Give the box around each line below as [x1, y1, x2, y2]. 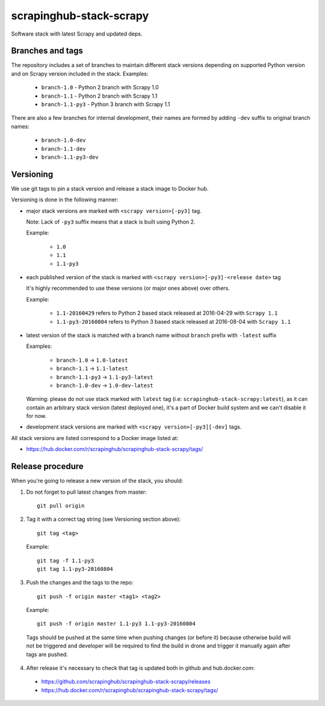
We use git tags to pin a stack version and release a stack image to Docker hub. [11, 184, 209, 192]
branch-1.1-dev [41, 145, 87, 152]
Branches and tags [11, 46, 84, 56]
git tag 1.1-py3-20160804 [37, 566, 114, 572]
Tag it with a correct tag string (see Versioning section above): [26, 515, 181, 523]
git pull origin [37, 502, 85, 509]
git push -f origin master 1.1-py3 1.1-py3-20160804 [37, 620, 196, 627]
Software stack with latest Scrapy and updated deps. [11, 30, 143, 37]
